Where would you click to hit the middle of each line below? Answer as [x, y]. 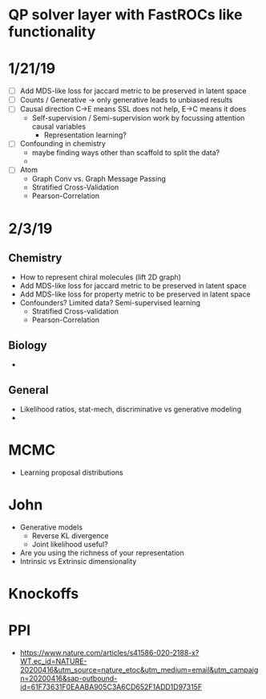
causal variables [59, 127]
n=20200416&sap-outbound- [69, 679]
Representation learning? [85, 135]
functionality [52, 32]
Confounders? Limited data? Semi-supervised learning [110, 303]
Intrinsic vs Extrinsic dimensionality [78, 561]
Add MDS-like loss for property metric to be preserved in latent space [135, 294]
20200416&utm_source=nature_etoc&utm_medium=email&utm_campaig [139, 670]
